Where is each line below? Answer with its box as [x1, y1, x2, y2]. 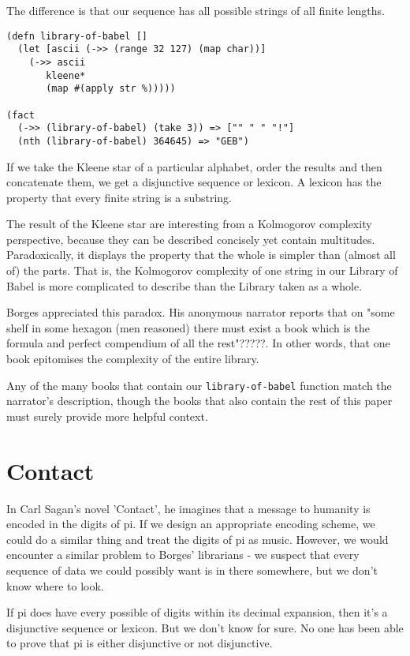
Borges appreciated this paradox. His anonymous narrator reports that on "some [6, 304, 395, 321]
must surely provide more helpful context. [6, 407, 208, 424]
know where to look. [6, 577, 104, 594]
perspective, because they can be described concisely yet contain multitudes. [6, 231, 375, 247]
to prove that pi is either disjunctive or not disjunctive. [6, 635, 273, 651]
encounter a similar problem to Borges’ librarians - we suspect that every [6, 546, 360, 563]
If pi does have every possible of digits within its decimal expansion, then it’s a [6, 604, 388, 620]
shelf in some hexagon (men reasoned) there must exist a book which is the [6, 319, 370, 335]
